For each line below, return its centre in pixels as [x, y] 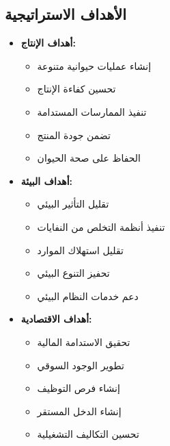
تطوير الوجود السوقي [81, 365]
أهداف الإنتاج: [48, 43]
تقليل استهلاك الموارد [80, 250]
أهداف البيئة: [46, 181]
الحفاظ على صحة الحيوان [89, 158]
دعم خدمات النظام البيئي [88, 296]
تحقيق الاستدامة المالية [84, 342]
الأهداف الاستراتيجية [66, 14]
